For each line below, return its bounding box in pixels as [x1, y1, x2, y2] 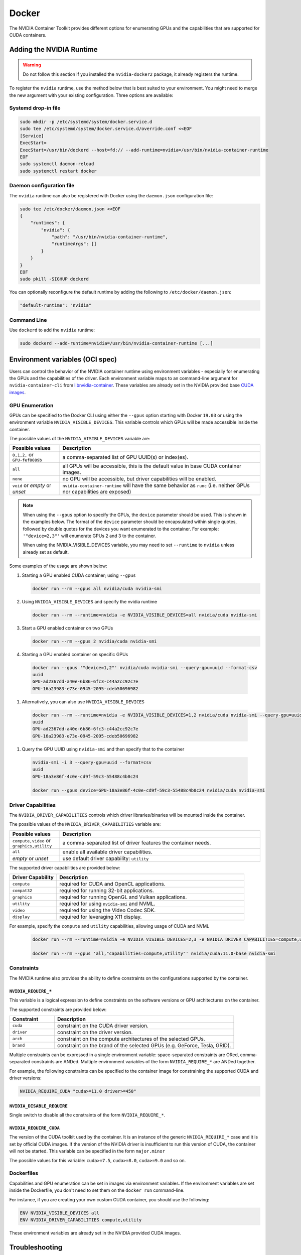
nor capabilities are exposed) [62, 488, 131, 495]
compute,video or [12, 837, 51, 844]
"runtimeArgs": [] [51, 241, 97, 247]
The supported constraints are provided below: [9, 1007, 107, 1013]
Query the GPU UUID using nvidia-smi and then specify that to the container [22, 746, 185, 752]
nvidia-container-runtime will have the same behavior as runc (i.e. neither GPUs [62, 482, 250, 489]
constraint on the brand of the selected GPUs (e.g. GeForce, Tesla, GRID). [57, 1042, 231, 1049]
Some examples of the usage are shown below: [9, 563, 107, 569]
